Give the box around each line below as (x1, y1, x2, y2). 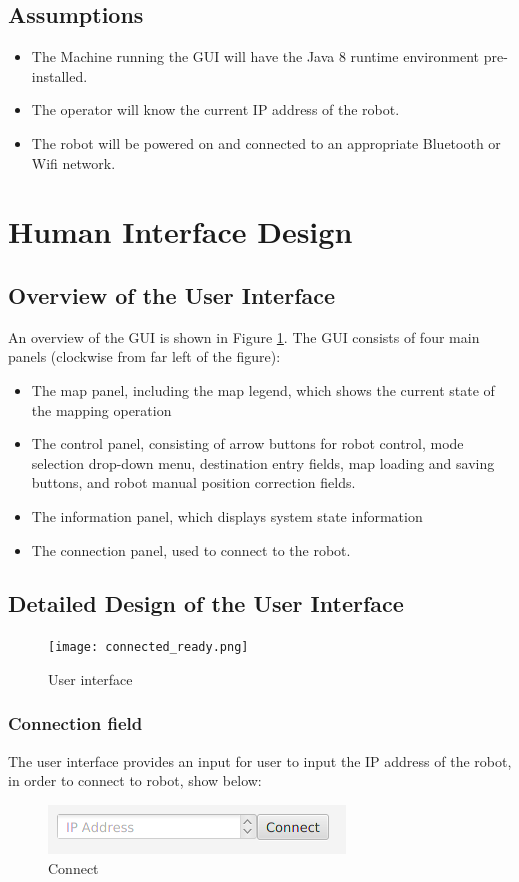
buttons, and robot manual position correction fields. (31, 472, 356, 493)
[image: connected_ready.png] (48, 640, 249, 655)
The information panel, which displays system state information (31, 505, 423, 526)
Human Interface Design (8, 211, 353, 252)
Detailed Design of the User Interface (8, 588, 404, 619)
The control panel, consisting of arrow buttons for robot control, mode (31, 433, 464, 454)
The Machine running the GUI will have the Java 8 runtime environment (31, 46, 480, 67)
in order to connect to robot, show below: (8, 770, 262, 791)
